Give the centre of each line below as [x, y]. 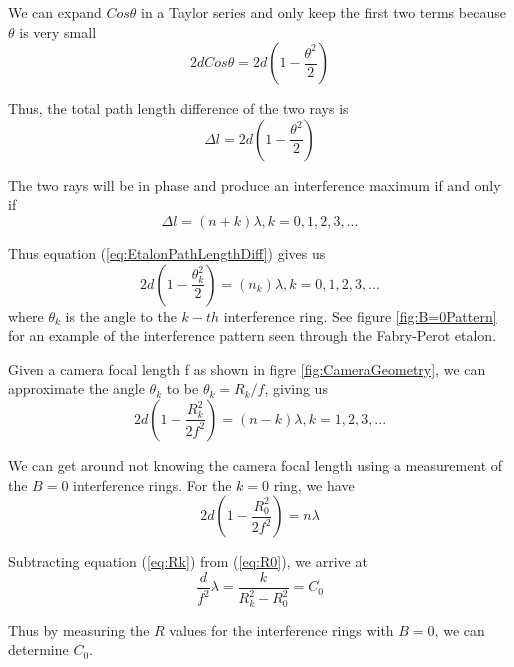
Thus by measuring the [79, 629]
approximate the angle [76, 388]
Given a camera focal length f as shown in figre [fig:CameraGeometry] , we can [247, 368]
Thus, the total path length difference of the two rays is [178, 108]
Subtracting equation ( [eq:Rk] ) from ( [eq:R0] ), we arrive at [188, 561]
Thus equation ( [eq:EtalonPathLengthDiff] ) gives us [167, 252]
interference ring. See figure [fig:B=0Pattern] [360, 315]
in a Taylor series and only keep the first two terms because [323, 12]
